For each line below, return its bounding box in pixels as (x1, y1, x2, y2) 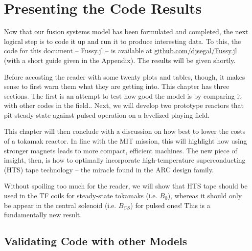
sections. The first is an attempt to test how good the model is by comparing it (4, 90, 242, 101)
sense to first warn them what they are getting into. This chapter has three (4, 81, 229, 91)
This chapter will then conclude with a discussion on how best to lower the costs (4, 126, 246, 136)
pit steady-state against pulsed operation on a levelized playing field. (4, 109, 210, 120)
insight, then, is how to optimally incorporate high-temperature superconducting (4, 155, 246, 165)
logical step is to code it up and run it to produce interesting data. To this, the (4, 36, 241, 46)
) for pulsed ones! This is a (130, 200, 210, 210)
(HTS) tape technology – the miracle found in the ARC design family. (4, 164, 214, 174)
